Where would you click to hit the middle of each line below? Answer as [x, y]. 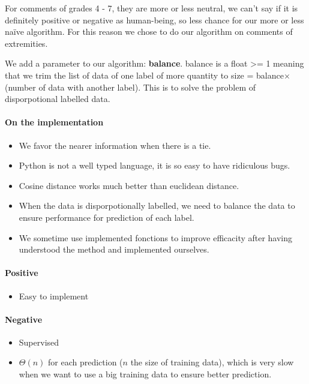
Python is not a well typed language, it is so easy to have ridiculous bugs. [154, 165]
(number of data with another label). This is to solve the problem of [130, 87]
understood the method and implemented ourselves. [114, 249]
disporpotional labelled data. [58, 99]
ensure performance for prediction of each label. [106, 217]
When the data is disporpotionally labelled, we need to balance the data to [157, 205]
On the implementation [54, 122]
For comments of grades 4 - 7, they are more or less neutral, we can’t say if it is [151, 8]
